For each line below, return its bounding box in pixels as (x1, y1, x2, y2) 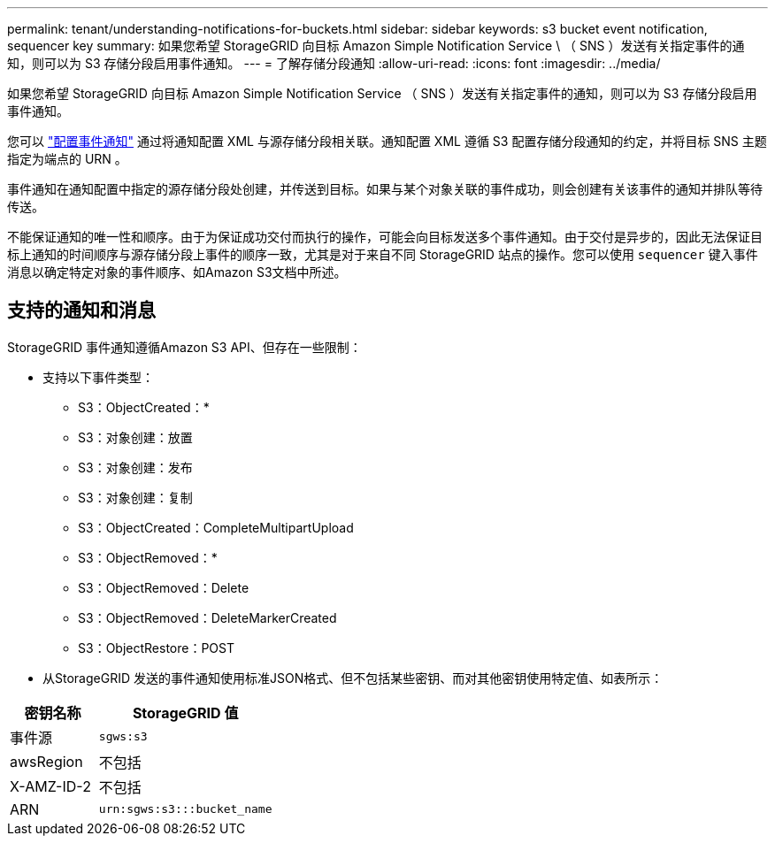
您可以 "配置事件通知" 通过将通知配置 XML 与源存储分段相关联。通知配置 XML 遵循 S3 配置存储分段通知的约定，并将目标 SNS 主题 (7, 134, 767, 149)
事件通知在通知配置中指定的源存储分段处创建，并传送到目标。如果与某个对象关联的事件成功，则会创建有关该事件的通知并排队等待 (7, 181, 763, 196)
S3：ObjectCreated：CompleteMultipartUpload (78, 519, 354, 535)
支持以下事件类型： (42, 369, 154, 385)
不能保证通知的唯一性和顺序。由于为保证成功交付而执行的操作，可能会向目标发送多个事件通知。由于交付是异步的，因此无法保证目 (7, 229, 763, 244)
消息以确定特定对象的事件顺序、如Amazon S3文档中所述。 (7, 264, 347, 280)
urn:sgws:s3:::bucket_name (98, 802, 272, 816)
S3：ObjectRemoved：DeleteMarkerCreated (78, 609, 337, 625)
